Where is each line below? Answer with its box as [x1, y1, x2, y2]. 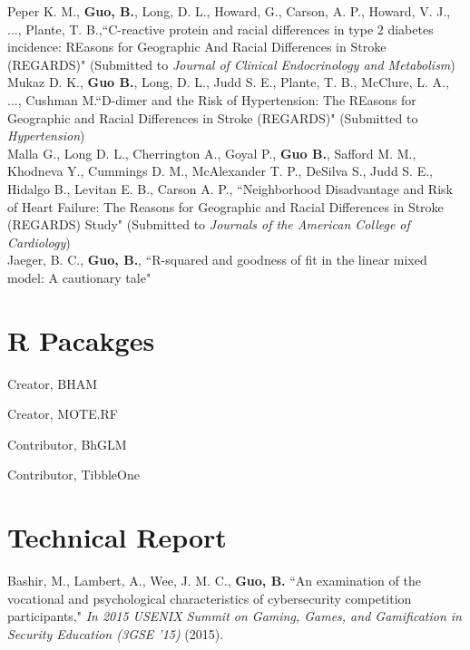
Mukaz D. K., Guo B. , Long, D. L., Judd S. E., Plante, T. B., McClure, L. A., [7, 73, 449, 92]
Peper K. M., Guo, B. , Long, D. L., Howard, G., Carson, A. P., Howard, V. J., [7, 2, 451, 20]
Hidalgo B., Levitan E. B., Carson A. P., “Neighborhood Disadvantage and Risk [7, 179, 453, 198]
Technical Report [7, 519, 227, 556]
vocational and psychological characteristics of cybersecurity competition [7, 588, 412, 607]
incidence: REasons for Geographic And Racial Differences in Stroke [7, 37, 387, 56]
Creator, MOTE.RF [7, 404, 119, 423]
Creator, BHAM [7, 374, 98, 393]
